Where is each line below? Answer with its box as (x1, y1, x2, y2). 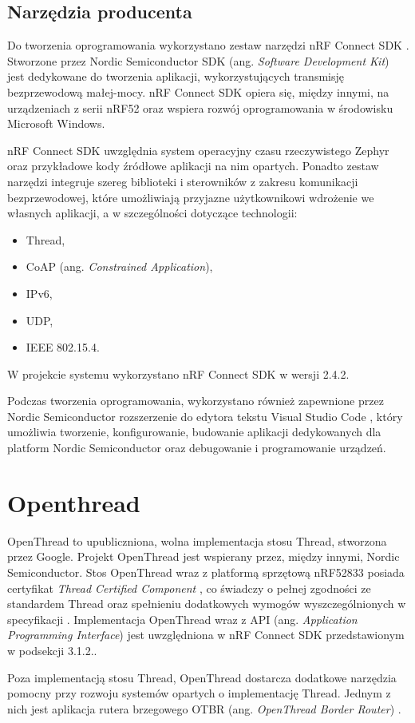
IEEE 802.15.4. (26, 339, 100, 356)
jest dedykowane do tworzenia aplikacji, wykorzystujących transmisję (7, 68, 344, 85)
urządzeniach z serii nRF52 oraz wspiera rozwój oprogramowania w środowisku (7, 99, 393, 116)
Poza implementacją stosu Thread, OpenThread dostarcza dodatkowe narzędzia (7, 669, 397, 685)
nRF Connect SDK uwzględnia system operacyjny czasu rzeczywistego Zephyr (7, 141, 389, 158)
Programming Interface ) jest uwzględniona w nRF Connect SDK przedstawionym (7, 626, 405, 643)
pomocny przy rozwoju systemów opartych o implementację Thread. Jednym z (7, 685, 391, 701)
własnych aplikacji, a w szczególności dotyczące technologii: (7, 205, 298, 221)
